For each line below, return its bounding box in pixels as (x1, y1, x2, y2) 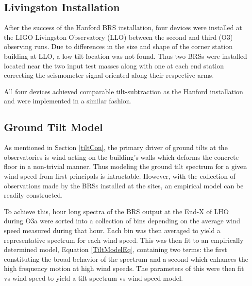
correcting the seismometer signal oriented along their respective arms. (4, 70, 214, 80)
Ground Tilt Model (4, 119, 103, 135)
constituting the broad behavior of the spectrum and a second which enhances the (4, 253, 248, 264)
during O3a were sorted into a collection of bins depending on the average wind (4, 216, 240, 226)
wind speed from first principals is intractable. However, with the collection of (4, 170, 235, 181)
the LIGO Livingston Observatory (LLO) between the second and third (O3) (4, 32, 233, 42)
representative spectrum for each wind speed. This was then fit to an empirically (4, 235, 244, 245)
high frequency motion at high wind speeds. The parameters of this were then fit (4, 263, 244, 273)
